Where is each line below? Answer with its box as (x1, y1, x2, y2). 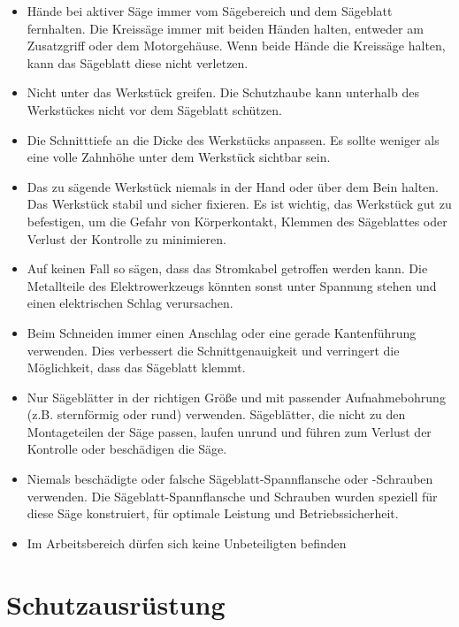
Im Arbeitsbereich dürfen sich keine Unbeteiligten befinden (27, 533, 347, 552)
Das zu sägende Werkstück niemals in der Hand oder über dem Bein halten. (27, 177, 439, 195)
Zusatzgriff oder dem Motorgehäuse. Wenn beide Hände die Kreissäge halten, (27, 36, 446, 55)
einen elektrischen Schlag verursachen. (27, 294, 233, 312)
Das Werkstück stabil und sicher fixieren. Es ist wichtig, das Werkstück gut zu (27, 195, 452, 213)
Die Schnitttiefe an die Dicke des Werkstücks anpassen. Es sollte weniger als (27, 130, 440, 149)
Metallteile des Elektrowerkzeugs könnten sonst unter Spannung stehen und (27, 276, 437, 294)
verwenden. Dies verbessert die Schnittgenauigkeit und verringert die (27, 340, 400, 359)
